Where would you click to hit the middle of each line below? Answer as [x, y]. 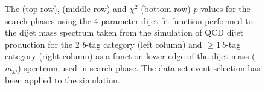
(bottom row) [166, 8]
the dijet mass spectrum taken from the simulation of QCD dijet [124, 32]
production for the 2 [42, 44]
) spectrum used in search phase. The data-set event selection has [139, 67]
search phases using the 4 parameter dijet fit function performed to [129, 20]
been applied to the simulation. [62, 80]
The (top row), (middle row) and [66, 8]
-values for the [224, 8]
